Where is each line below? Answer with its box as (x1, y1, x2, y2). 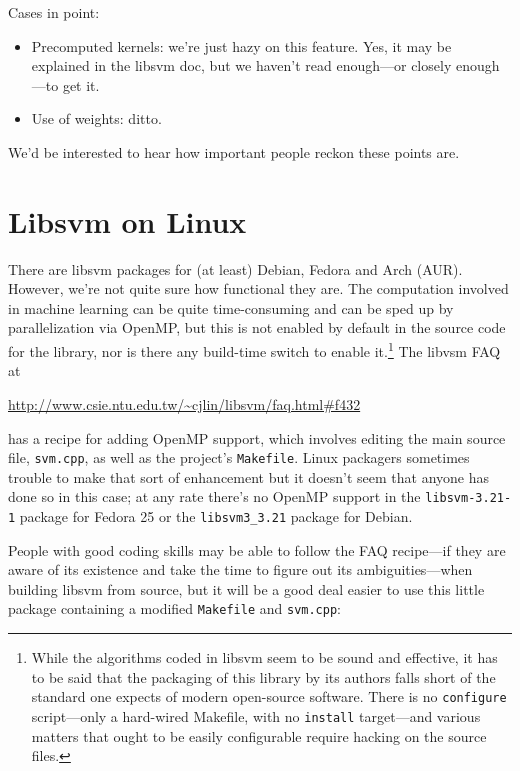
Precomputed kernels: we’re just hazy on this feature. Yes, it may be (31, 35, 452, 56)
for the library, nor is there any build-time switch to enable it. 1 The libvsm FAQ (8, 338, 501, 361)
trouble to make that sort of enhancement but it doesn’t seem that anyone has (8, 466, 490, 487)
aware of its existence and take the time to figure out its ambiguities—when (8, 559, 473, 580)
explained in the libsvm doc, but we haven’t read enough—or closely (31, 55, 452, 76)
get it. (62, 74, 100, 95)
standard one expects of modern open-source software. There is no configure (31, 686, 507, 707)
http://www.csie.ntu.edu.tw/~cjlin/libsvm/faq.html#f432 (8, 393, 361, 414)
